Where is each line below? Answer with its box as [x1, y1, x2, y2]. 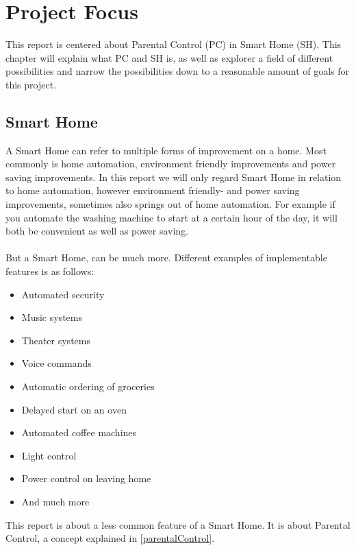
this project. [5, 77, 57, 91]
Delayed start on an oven [21, 402, 127, 416]
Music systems [21, 310, 82, 324]
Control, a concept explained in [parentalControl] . [5, 531, 215, 545]
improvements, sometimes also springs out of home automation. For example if [5, 197, 335, 211]
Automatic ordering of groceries [21, 379, 155, 394]
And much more [21, 494, 90, 508]
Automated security [21, 287, 105, 301]
